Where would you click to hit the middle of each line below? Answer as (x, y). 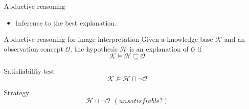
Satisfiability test (29, 71)
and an (235, 39)
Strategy (17, 92)
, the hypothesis (94, 48)
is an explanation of (159, 48)
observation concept (34, 48)
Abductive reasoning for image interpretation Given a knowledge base (109, 39)
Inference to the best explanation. (66, 22)
